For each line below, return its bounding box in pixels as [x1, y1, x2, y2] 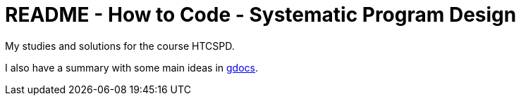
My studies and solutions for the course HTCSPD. [5, 39, 235, 52]
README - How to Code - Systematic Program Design [5, 3, 517, 27]
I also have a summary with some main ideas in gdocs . [5, 61, 259, 74]
